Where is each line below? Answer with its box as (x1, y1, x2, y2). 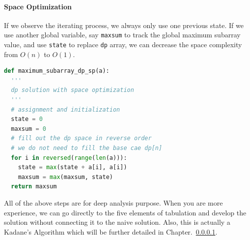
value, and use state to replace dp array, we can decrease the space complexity (4, 39, 242, 50)
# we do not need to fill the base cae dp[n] (11, 145, 163, 152)
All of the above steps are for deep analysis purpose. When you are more (4, 198, 223, 208)
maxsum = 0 (11, 125, 46, 132)
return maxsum (11, 183, 57, 190)
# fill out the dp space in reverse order (11, 135, 152, 142)
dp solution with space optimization (11, 87, 134, 94)
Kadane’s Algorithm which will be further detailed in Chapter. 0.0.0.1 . (4, 226, 218, 237)
